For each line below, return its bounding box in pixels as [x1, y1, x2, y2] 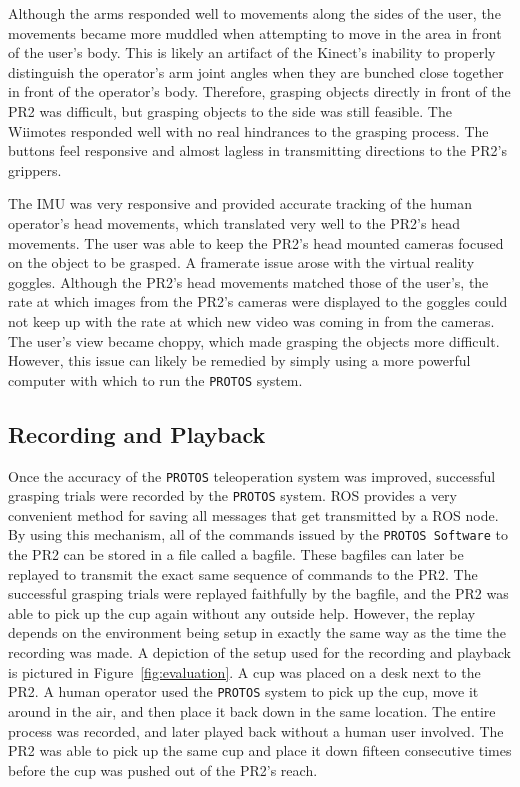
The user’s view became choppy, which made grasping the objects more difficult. [8, 330, 500, 351]
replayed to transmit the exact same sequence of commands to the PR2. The [8, 563, 478, 584]
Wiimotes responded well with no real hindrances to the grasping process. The [8, 120, 489, 141]
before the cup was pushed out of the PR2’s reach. [8, 759, 318, 780]
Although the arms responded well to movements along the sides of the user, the [8, 3, 501, 23]
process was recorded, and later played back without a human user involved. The [8, 720, 504, 741]
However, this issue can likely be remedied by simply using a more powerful [8, 350, 471, 371]
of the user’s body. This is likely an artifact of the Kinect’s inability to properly [8, 42, 496, 63]
